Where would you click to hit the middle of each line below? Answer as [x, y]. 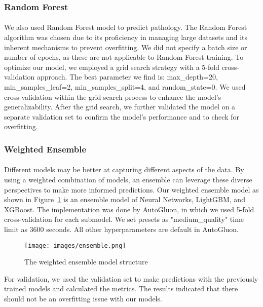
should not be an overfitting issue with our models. [83, 298]
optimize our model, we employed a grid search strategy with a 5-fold [112, 67]
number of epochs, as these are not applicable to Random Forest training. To [124, 57]
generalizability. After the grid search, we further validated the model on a [120, 107]
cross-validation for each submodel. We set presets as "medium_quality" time [124, 219]
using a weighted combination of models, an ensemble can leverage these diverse [128, 179]
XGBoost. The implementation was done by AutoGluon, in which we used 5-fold [129, 209]
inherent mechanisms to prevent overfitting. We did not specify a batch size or [126, 47]
